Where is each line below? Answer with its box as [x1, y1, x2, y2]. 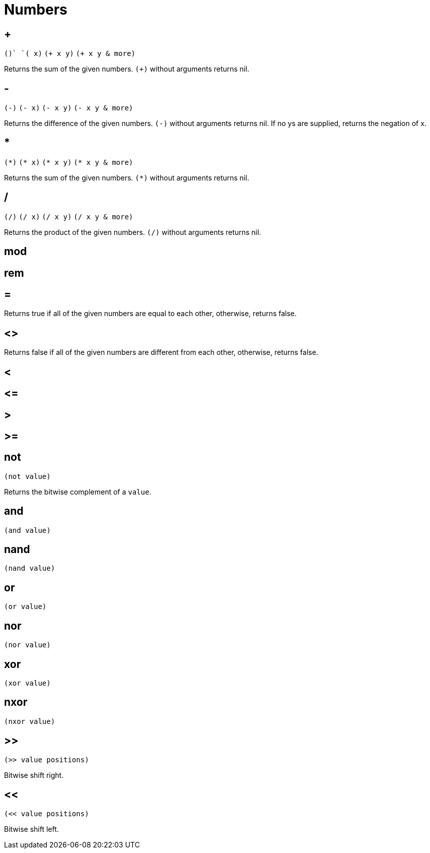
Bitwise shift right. [4, 770, 64, 779]
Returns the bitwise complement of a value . [4, 487, 152, 496]
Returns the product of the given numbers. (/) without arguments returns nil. [4, 227, 261, 236]
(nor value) [4, 641, 51, 649]
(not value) [4, 472, 51, 480]
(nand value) [4, 564, 55, 573]
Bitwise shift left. [4, 824, 59, 833]
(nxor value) [4, 717, 55, 725]
